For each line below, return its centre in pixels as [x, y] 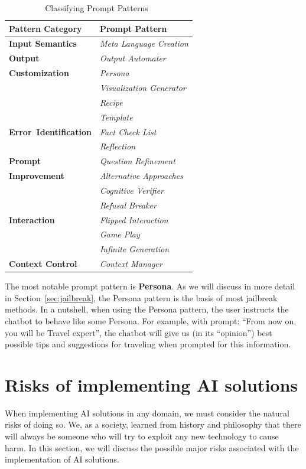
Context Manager [131, 264]
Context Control [43, 264]
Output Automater [133, 58]
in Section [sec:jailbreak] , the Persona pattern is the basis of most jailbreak [141, 297]
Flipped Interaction [134, 219]
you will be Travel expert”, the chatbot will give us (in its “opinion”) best [139, 332]
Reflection [118, 146]
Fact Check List [128, 131]
